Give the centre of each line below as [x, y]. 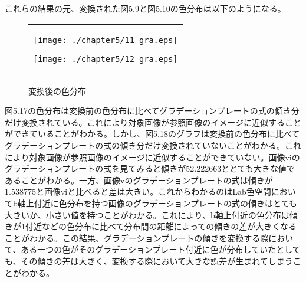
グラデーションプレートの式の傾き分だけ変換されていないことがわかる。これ [153, 145]
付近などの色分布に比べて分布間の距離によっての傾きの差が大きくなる [161, 226]
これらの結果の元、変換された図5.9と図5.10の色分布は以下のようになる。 [145, 8]
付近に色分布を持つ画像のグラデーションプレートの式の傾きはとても [165, 203]
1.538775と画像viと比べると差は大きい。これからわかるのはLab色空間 [138, 191]
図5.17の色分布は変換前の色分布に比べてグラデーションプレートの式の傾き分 [152, 111]
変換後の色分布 [57, 91]
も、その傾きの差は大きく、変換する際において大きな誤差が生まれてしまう [149, 260]
